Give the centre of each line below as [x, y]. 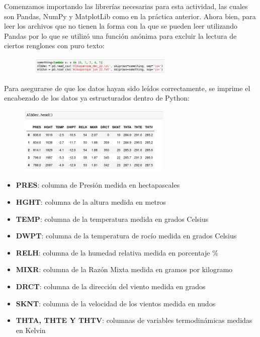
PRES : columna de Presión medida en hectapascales [98, 185]
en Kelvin [31, 330]
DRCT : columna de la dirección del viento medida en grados [111, 286]
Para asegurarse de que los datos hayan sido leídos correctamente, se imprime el [127, 88]
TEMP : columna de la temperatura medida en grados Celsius [112, 219]
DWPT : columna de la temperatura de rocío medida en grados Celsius [126, 236]
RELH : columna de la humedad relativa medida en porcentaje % [117, 252]
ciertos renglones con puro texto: [54, 46]
